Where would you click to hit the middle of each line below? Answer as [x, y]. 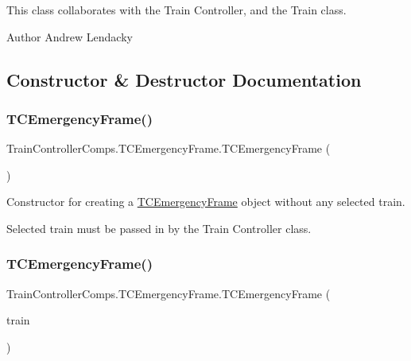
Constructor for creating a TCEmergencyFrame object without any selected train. [206, 202]
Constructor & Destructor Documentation [184, 79]
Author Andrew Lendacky [70, 36]
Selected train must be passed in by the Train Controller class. [159, 228]
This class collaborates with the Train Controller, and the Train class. [176, 10]
